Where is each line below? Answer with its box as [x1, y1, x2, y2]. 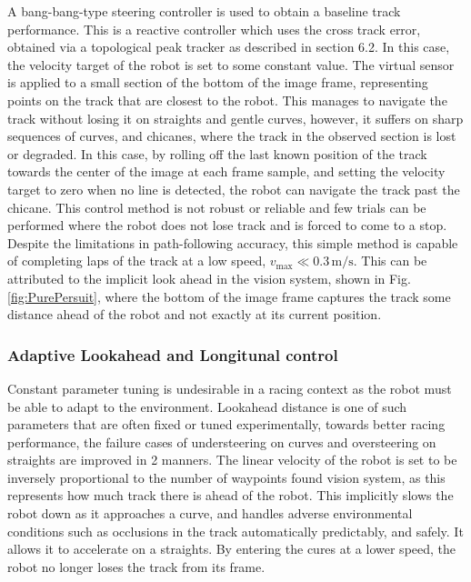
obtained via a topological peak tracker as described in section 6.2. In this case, [7, 37, 450, 56]
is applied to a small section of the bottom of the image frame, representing [7, 73, 428, 92]
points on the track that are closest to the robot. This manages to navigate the [7, 90, 447, 109]
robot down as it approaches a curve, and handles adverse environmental [7, 504, 413, 523]
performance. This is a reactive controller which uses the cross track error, [7, 19, 421, 38]
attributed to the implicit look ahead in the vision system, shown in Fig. [7, 268, 411, 287]
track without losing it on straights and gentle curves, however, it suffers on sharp [7, 108, 464, 127]
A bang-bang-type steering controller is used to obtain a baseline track [7, 2, 401, 20]
